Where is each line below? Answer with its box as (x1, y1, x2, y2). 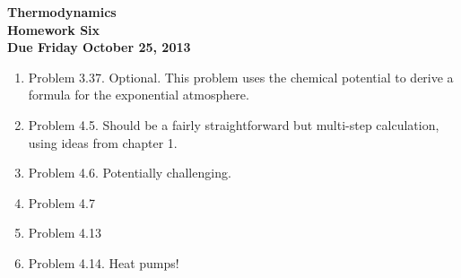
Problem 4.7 (28, 193, 95, 212)
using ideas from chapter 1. (28, 133, 178, 152)
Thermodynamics (7, 3, 117, 21)
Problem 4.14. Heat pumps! (28, 253, 179, 272)
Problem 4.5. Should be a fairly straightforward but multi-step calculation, (28, 115, 439, 134)
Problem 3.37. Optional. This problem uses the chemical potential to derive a (28, 67, 454, 86)
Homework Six (7, 20, 100, 39)
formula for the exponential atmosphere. (28, 85, 249, 104)
